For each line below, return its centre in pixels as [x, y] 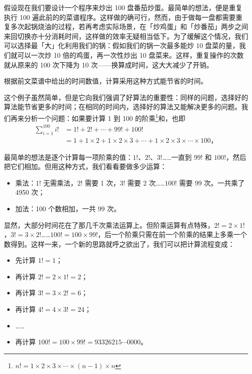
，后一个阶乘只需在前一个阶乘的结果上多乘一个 [172, 234]
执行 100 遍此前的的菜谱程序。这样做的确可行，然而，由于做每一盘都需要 [120, 17]
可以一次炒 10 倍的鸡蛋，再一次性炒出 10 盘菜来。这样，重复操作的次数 [130, 55]
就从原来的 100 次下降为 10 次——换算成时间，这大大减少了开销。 [109, 64]
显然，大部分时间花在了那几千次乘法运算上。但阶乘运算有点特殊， [109, 225]
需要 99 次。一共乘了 [212, 182]
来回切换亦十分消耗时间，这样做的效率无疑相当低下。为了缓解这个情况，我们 [126, 36]
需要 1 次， [102, 182]
